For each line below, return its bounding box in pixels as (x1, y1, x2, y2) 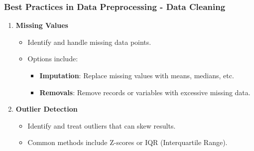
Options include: (27, 53, 78, 64)
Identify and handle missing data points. (27, 36, 151, 47)
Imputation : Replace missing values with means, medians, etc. (39, 70, 234, 80)
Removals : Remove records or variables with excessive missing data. (39, 87, 251, 97)
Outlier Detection (15, 104, 78, 114)
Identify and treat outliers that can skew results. (27, 120, 176, 131)
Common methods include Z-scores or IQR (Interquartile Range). (27, 137, 228, 148)
